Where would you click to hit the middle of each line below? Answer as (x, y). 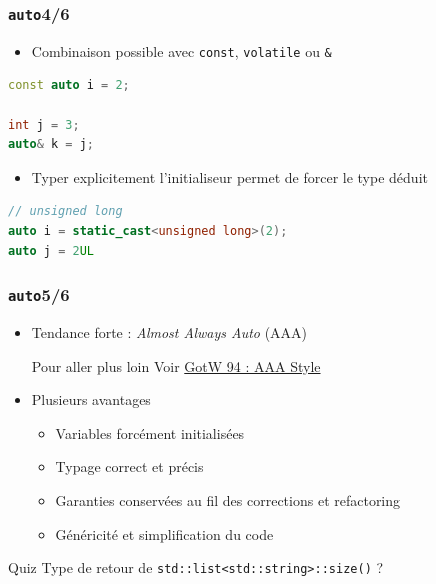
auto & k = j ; (51, 144)
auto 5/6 (39, 294)
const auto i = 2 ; (69, 85)
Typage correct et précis (129, 466)
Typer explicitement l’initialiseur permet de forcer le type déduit (229, 176)
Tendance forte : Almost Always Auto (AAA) (169, 331)
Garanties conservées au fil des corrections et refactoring (228, 499)
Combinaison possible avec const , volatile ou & (181, 50)
